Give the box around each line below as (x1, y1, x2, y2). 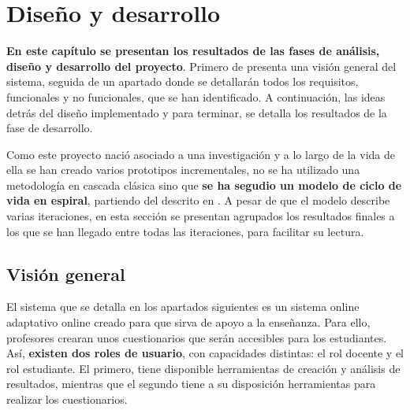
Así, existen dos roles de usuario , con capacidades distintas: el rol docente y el (6, 345, 404, 361)
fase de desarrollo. (6, 120, 93, 136)
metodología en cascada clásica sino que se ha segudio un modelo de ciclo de (6, 176, 402, 193)
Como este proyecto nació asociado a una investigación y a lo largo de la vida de (6, 146, 395, 162)
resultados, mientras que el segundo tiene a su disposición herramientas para (6, 375, 376, 392)
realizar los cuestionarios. (6, 391, 128, 408)
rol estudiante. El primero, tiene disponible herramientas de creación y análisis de (6, 360, 401, 376)
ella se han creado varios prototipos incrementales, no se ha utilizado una (6, 161, 360, 178)
